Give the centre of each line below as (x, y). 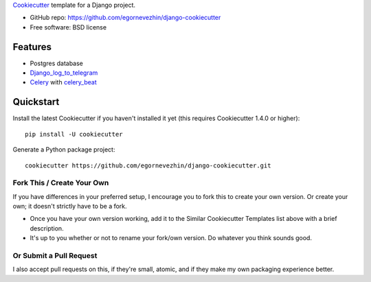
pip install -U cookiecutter (74, 134)
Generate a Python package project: (64, 150)
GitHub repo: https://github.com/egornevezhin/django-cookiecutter (125, 18)
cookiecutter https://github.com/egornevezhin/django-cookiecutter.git (148, 165)
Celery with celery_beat (64, 82)
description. (47, 228)
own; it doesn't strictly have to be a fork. (70, 207)
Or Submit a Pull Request (55, 256)
